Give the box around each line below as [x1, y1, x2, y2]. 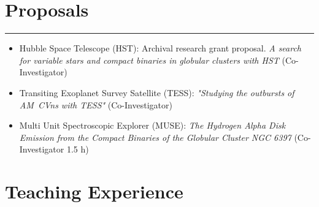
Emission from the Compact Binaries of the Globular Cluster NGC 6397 [19, 130, 291, 143]
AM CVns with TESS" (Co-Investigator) [19, 98, 172, 111]
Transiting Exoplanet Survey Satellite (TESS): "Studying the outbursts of [19, 86, 294, 99]
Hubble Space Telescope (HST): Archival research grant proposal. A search [19, 42, 302, 55]
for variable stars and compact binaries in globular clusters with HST [19, 53, 279, 66]
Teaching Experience [5, 179, 183, 204]
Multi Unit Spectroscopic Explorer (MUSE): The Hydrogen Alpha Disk [19, 119, 286, 132]
